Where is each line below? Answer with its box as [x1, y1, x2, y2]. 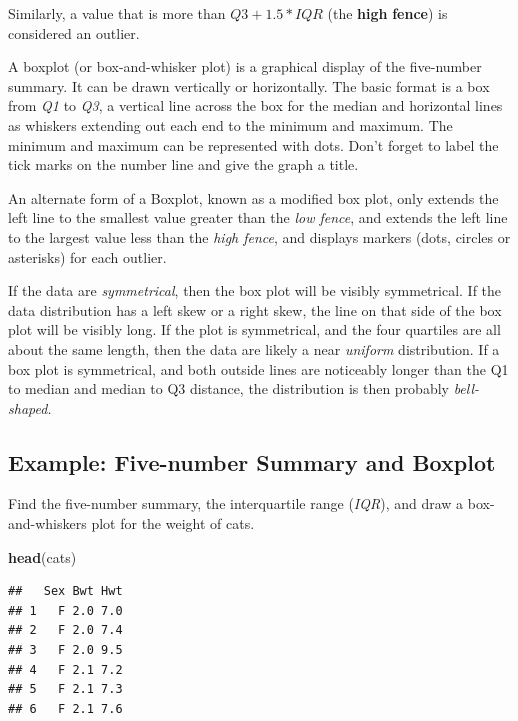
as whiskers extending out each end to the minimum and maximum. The [8, 114, 453, 135]
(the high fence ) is [327, 3, 448, 23]
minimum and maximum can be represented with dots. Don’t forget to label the [8, 134, 499, 155]
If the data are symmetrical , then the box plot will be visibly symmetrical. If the [8, 280, 502, 301]
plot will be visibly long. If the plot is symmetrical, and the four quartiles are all [8, 319, 501, 340]
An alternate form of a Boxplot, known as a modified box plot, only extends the [8, 187, 499, 208]
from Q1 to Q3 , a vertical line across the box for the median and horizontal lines [8, 95, 503, 116]
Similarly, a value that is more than [8, 3, 226, 23]
